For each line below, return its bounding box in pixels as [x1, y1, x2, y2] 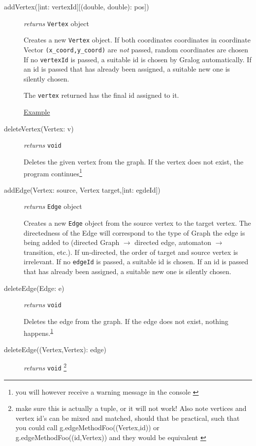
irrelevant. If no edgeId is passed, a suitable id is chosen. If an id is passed [24, 256, 249, 267]
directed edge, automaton [134, 237, 211, 247]
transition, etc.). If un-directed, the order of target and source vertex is [24, 246, 238, 257]
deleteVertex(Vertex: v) [4, 123, 74, 133]
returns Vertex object [24, 18, 89, 28]
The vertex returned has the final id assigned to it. [24, 90, 179, 100]
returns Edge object [24, 201, 82, 211]
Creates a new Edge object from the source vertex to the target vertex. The [24, 218, 251, 228]
